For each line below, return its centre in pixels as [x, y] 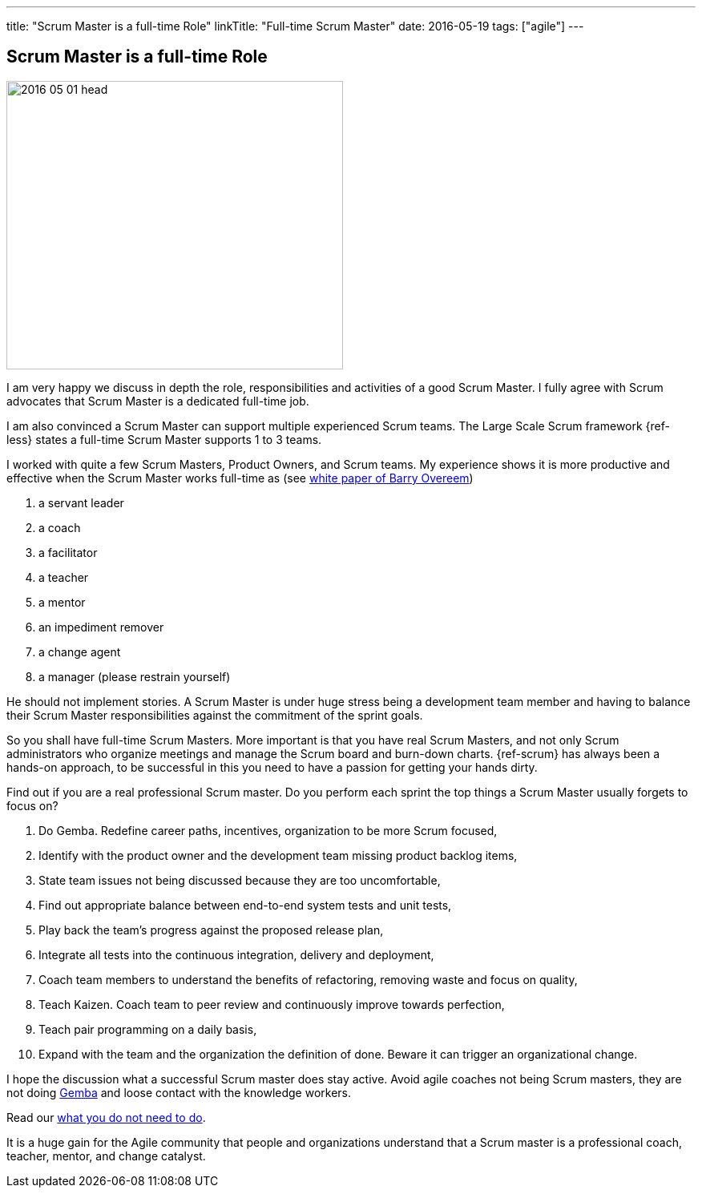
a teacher [64, 577]
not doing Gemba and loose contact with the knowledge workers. [179, 1092]
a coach [60, 527]
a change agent [80, 651]
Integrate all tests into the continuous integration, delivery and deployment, [236, 954]
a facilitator [68, 552]
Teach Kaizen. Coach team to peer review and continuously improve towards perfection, [272, 1004]
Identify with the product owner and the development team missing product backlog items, [278, 855]
